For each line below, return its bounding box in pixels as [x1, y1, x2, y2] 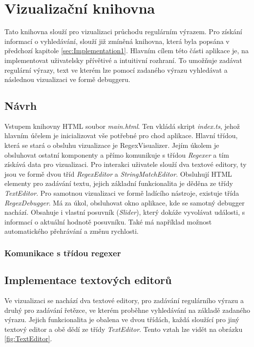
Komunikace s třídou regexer [4, 246, 121, 259]
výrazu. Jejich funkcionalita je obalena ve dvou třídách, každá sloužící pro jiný [4, 314, 239, 325]
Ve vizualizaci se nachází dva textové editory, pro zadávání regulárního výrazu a [4, 295, 244, 306]
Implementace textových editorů [4, 272, 172, 287]
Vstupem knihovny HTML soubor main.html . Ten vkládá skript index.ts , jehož [4, 121, 240, 131]
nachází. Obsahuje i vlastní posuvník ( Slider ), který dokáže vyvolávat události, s [4, 207, 245, 217]
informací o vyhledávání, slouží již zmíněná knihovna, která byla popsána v [4, 36, 230, 46]
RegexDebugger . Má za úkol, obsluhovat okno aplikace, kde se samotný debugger [4, 197, 245, 207]
